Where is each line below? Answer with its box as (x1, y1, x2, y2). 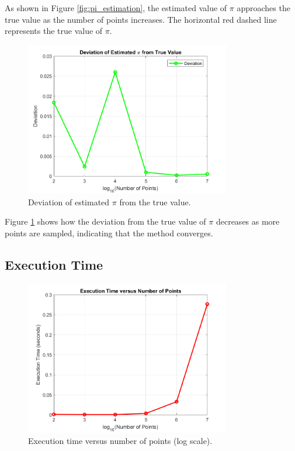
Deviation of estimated (28, 195, 110, 208)
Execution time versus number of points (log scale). (28, 434, 213, 446)
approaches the (237, 2, 290, 13)
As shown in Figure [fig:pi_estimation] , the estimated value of (5, 2, 227, 13)
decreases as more (216, 215, 280, 228)
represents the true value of (5, 25, 103, 37)
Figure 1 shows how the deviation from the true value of (5, 215, 206, 228)
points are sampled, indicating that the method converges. (5, 226, 213, 239)
